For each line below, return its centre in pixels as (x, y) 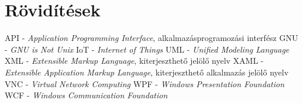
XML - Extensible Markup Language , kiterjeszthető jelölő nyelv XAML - (134, 61)
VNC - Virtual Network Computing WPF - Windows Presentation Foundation (145, 83)
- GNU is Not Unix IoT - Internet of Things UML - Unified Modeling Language (147, 49)
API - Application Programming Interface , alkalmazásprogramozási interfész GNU (151, 38)
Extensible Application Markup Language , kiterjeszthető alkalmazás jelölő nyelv (147, 72)
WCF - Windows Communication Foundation (86, 95)
